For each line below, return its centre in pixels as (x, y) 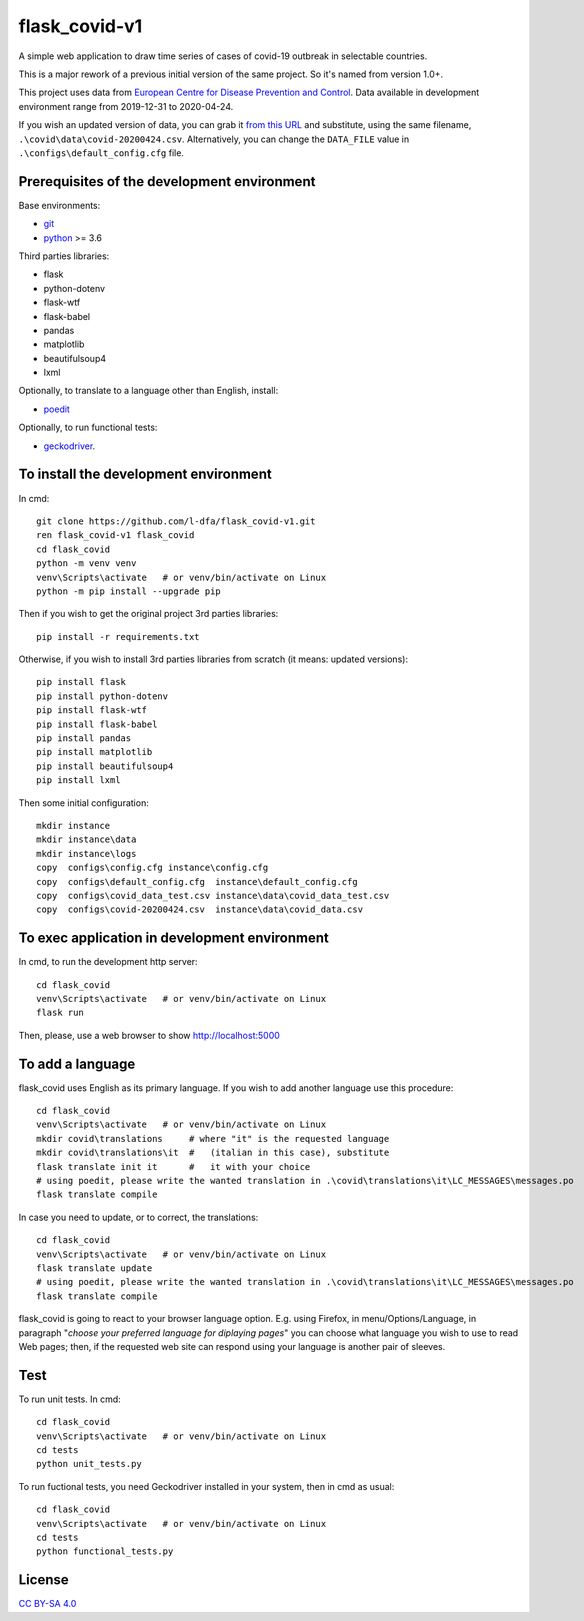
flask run (60, 1013)
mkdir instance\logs (86, 853)
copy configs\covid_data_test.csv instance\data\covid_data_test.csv (213, 895)
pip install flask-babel (97, 724)
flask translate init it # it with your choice (173, 1166)
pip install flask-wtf (92, 710)
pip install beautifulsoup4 (105, 766)
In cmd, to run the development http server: (108, 962)
